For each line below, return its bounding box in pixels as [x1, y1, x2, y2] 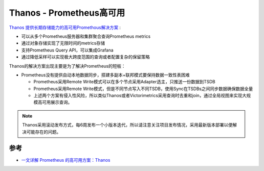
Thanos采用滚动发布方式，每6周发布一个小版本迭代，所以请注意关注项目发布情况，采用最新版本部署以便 [22, 122, 233, 128]
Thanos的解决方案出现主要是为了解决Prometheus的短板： [9, 63, 126, 69]
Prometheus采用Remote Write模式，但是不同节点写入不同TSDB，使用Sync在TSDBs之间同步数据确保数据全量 [33, 86, 253, 92]
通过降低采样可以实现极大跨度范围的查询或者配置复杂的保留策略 [21, 54, 150, 60]
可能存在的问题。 [26, 129, 61, 135]
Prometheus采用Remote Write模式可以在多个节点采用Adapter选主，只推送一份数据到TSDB [33, 79, 216, 85]
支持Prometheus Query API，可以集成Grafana [21, 47, 113, 53]
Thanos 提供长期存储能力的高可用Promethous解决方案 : [9, 24, 121, 30]
